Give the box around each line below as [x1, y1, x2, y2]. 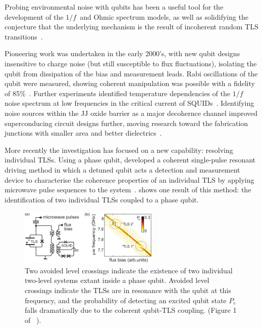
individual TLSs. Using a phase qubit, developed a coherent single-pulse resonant [5, 154, 255, 165]
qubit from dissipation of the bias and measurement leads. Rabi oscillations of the [5, 68, 258, 78]
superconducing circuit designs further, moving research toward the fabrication [5, 117, 248, 128]
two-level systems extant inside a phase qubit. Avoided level [25, 275, 209, 285]
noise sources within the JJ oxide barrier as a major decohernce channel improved [5, 107, 258, 118]
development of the [5, 11, 64, 22]
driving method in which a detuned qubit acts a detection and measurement [5, 164, 240, 175]
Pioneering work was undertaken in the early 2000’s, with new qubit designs [5, 48, 240, 59]
